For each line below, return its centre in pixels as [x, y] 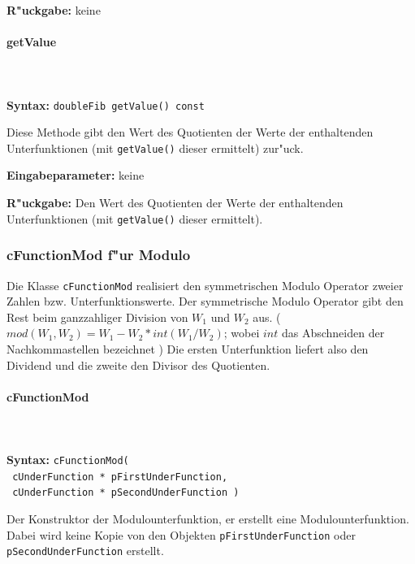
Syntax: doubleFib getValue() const [106, 104]
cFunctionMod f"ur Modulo [99, 255]
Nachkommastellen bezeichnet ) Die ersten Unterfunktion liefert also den [188, 348]
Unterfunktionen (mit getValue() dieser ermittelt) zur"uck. [155, 148]
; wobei [242, 333]
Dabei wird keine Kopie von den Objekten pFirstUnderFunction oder [181, 534]
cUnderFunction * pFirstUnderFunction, [120, 477]
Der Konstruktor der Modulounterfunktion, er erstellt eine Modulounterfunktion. [208, 519]
